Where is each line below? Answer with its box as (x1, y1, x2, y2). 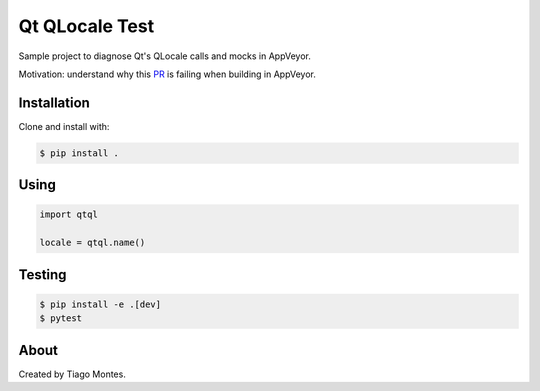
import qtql (39, 209, 99, 220)
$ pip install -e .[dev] (39, 298, 162, 310)
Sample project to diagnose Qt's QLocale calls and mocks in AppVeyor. (18, 50, 312, 62)
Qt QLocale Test (18, 15, 155, 37)
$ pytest (39, 313, 83, 324)
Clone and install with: (18, 120, 110, 132)
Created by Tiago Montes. (18, 368, 127, 380)
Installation (18, 94, 90, 111)
